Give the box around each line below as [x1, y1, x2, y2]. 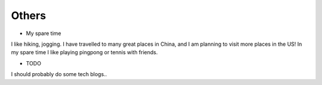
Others [11, 9, 47, 22]
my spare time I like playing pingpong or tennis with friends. [11, 49, 158, 56]
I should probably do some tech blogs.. [11, 71, 107, 78]
